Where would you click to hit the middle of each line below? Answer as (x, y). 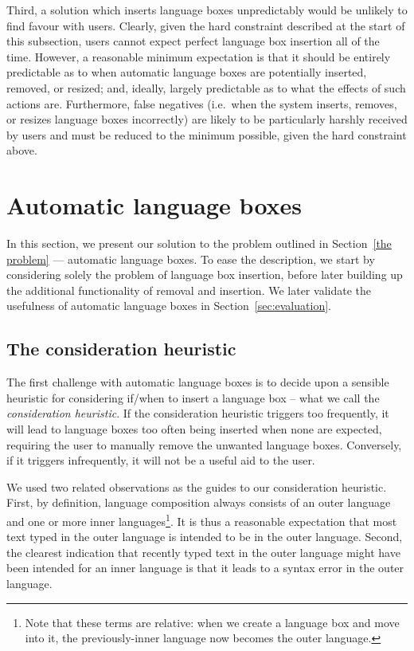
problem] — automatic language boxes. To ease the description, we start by (191, 259)
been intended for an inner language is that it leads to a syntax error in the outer (205, 568)
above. (22, 150)
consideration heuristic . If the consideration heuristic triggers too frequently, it (198, 413)
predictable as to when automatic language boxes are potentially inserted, (187, 72)
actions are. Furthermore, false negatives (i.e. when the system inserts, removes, (202, 103)
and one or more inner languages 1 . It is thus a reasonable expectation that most (202, 520)
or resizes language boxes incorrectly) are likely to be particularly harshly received (207, 119)
